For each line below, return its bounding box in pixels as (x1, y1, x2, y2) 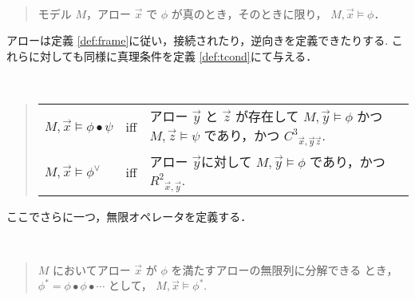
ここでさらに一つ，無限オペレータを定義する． (6, 207, 252, 224)
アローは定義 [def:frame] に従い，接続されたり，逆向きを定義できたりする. (6, 32, 389, 49)
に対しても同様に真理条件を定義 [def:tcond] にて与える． (28, 47, 318, 64)
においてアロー (53, 261, 131, 278)
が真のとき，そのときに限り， (171, 5, 327, 22)
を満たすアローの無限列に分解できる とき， (171, 261, 398, 278)
